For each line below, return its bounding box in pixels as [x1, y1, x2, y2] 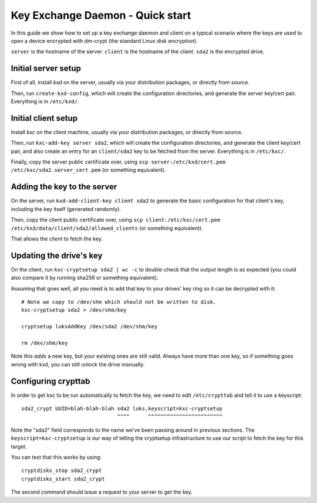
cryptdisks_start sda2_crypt [21, 475, 105, 482]
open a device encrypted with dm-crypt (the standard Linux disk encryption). [11, 37, 198, 44]
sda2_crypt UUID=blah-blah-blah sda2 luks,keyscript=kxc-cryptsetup [21, 405, 222, 412]
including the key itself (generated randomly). [11, 205, 122, 212]
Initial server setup [11, 63, 82, 73]
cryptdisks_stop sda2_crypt [21, 467, 102, 474]
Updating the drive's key [11, 250, 103, 260]
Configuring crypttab [11, 376, 90, 386]
